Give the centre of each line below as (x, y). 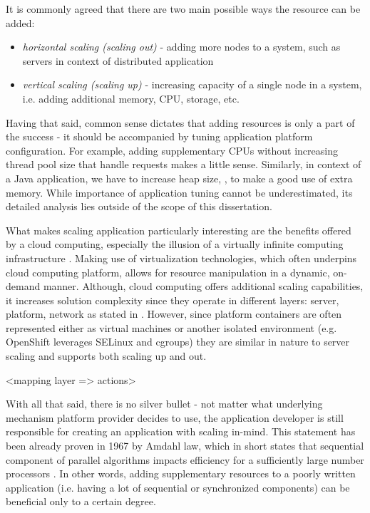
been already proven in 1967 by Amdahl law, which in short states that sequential (185, 446)
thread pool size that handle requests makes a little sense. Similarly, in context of (184, 164)
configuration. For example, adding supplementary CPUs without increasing (172, 150)
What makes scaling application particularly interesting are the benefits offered (179, 230)
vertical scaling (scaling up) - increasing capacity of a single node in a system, (192, 84)
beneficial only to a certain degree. (81, 501)
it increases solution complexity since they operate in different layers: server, (173, 300)
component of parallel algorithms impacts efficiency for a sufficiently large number (185, 459)
